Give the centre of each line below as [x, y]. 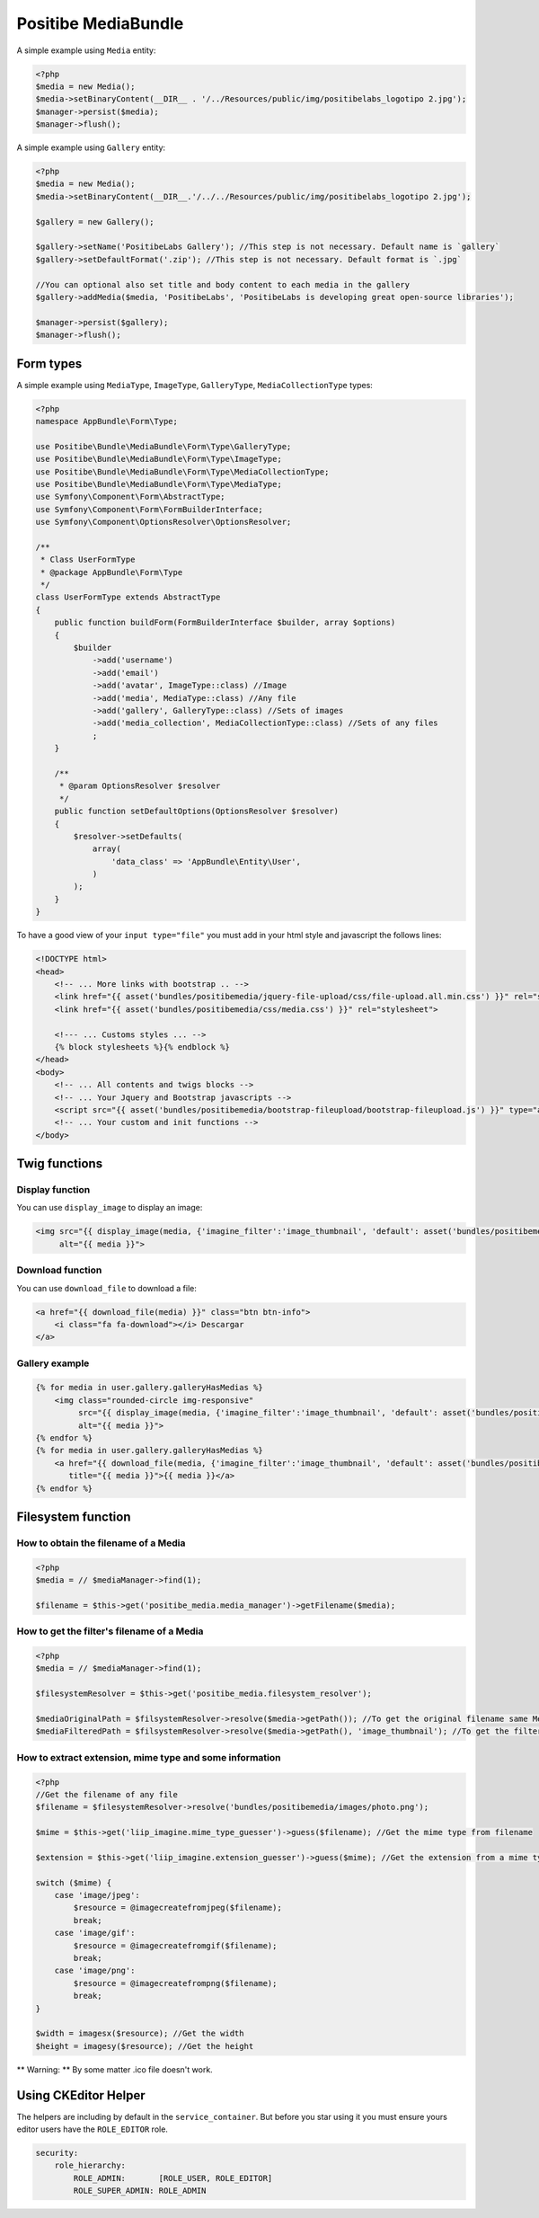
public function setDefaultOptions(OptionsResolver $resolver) [197, 812]
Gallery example [53, 1363]
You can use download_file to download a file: [106, 1288]
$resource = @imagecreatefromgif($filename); [175, 1945]
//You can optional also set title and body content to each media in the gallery [223, 284]
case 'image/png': [95, 1971]
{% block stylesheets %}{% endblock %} [142, 1047]
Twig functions [60, 1164]
